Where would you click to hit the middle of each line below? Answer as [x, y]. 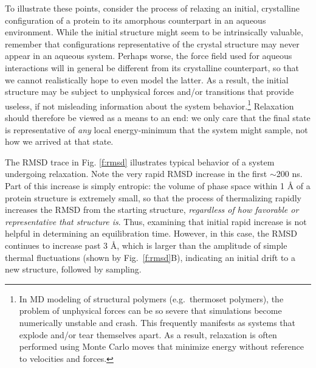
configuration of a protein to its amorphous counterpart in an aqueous [136, 20]
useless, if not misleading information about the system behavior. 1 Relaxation [149, 105]
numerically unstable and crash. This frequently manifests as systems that [157, 322]
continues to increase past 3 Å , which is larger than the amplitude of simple [146, 245]
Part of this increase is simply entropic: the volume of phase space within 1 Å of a [158, 185]
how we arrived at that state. [59, 141]
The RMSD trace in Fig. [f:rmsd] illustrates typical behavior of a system [140, 161]
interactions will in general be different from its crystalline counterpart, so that [152, 67]
